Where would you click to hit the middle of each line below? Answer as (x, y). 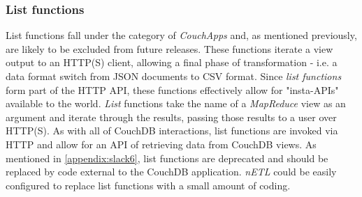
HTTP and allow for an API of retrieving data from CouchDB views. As (161, 144)
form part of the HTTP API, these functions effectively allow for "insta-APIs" (172, 89)
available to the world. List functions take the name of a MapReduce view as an (176, 103)
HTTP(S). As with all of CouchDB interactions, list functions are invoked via (172, 131)
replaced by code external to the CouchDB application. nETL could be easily (171, 172)
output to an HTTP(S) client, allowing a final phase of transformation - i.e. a (172, 62)
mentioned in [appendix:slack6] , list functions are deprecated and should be (167, 158)
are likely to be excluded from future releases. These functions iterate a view (169, 48)
